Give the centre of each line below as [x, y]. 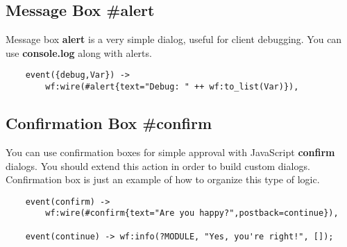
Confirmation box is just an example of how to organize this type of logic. [163, 179]
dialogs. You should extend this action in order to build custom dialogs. [158, 165]
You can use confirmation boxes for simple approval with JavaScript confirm [170, 152]
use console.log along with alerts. [79, 52]
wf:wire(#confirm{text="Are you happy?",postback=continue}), [192, 213]
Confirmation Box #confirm [109, 123]
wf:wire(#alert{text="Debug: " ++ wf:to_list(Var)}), [172, 87]
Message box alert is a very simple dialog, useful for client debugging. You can [174, 39]
